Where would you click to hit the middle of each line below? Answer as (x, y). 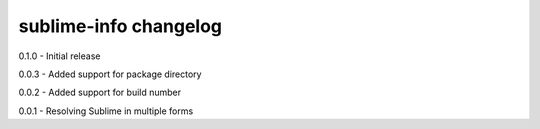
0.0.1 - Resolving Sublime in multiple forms (106, 111)
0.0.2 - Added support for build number (100, 92)
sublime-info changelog (120, 26)
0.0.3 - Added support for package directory (110, 74)
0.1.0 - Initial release (59, 56)
